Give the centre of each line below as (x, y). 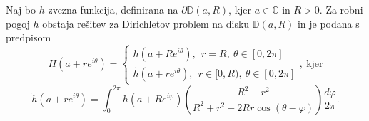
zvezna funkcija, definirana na (113, 9)
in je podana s (328, 23)
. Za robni (341, 9)
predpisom (29, 37)
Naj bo (21, 9)
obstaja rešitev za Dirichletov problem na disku (146, 23)
